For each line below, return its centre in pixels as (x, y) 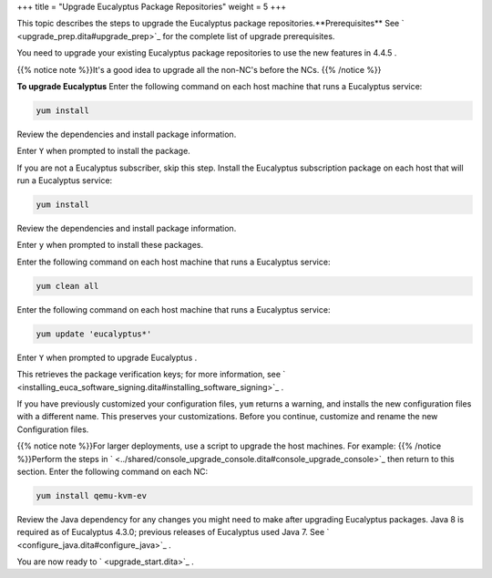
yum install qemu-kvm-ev (92, 495)
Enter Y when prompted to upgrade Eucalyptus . (107, 357)
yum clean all (67, 286)
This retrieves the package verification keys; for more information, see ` (151, 375)
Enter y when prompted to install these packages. (110, 245)
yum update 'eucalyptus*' (94, 334)
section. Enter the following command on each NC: (113, 471)
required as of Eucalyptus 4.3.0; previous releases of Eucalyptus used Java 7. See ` (173, 532)
